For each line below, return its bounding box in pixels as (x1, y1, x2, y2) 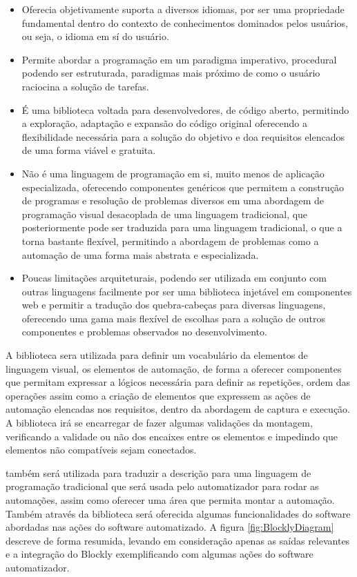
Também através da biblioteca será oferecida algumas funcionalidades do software (6, 506, 351, 520)
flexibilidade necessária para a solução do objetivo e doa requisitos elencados (21, 129, 345, 144)
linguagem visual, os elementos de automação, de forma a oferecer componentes (6, 361, 342, 375)
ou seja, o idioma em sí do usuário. (21, 29, 169, 43)
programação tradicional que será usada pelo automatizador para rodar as (6, 479, 319, 493)
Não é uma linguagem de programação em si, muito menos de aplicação (21, 166, 325, 180)
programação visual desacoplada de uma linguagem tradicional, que (21, 206, 308, 221)
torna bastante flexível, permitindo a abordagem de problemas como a (21, 233, 319, 248)
